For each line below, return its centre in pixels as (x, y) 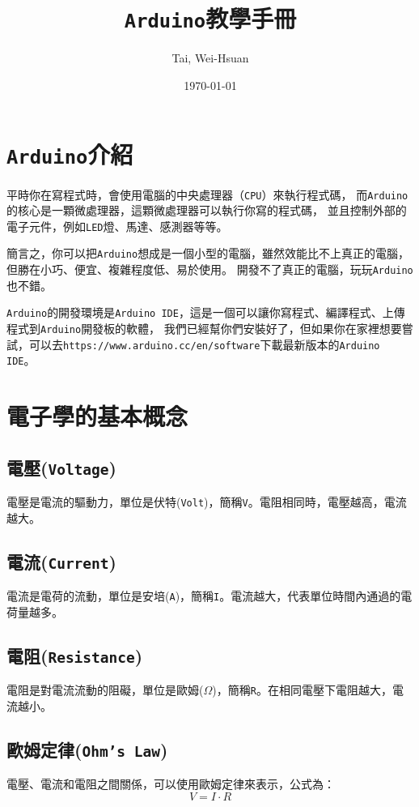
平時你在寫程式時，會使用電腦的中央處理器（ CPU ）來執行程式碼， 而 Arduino (207, 194)
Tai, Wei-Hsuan (210, 58)
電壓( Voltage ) (61, 467)
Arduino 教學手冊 (210, 18)
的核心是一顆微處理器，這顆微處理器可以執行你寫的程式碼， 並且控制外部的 (207, 210)
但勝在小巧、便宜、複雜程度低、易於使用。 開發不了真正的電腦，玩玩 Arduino (210, 269)
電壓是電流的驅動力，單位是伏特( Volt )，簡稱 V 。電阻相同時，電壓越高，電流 (207, 502)
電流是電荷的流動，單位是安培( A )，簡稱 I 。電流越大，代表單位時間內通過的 (204, 596)
